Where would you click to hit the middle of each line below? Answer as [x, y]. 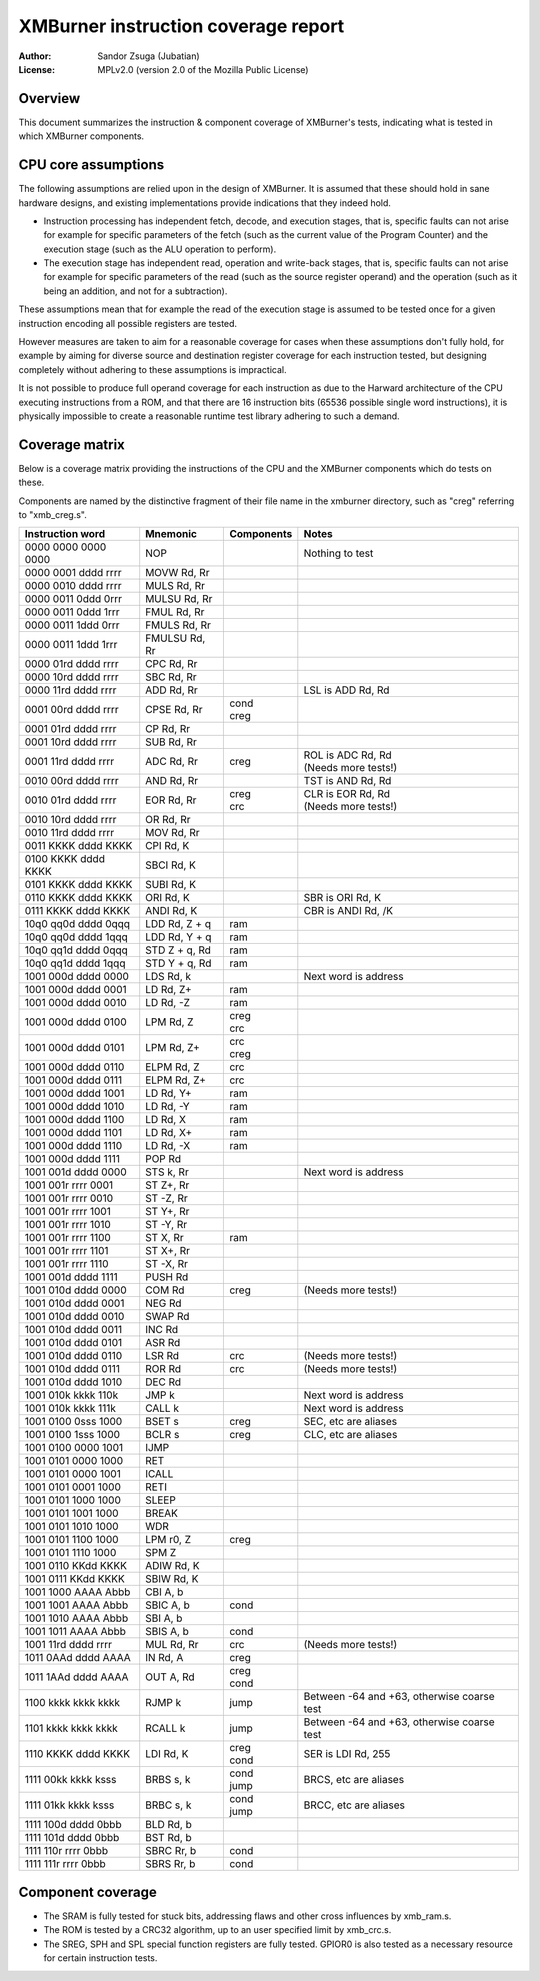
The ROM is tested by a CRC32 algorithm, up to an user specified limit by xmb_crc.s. [217, 1930]
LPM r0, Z [168, 1540]
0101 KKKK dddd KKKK [78, 885]
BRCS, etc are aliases [354, 1780]
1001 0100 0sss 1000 [73, 1422]
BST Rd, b [168, 1838]
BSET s [162, 1422]
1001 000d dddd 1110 [73, 1146]
